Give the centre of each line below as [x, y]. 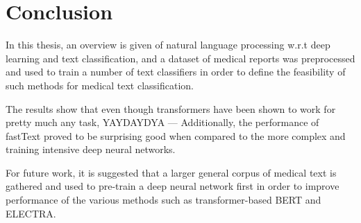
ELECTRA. [31, 213]
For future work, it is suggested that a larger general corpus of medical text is [171, 172]
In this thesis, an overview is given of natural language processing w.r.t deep [168, 45]
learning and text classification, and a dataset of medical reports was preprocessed [180, 58]
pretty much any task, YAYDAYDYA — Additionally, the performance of [162, 122]
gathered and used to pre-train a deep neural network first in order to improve [173, 186]
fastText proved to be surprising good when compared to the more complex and [176, 135]
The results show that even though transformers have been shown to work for [171, 108]
